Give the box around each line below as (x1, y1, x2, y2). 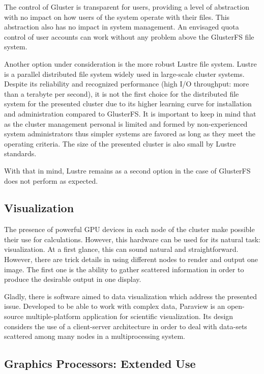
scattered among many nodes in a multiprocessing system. (4, 331, 185, 341)
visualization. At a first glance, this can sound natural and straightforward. (4, 244, 239, 254)
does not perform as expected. (4, 175, 98, 186)
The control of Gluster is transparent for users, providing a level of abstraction (4, 2, 249, 12)
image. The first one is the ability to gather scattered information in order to (4, 264, 244, 274)
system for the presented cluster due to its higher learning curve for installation (4, 98, 252, 109)
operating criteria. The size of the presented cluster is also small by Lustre (4, 138, 236, 149)
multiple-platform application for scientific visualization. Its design (25, 311, 233, 322)
